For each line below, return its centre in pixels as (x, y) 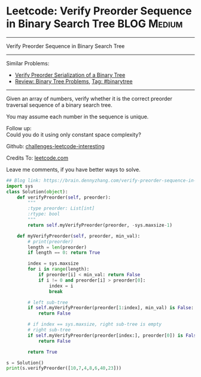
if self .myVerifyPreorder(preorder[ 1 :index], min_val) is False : (111, 308)
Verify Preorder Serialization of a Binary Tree (70, 75)
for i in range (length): (59, 269)
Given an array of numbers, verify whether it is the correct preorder (89, 98)
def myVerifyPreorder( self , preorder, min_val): (79, 236)
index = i (61, 286)
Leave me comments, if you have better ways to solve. (73, 169)
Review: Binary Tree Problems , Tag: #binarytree (74, 81)
